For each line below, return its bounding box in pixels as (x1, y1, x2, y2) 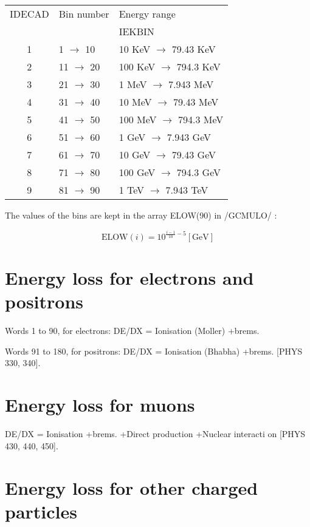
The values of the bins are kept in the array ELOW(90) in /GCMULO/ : (5, 209, 277, 221)
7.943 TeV (165, 183, 208, 197)
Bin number (58, 7, 109, 21)
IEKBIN (119, 24, 154, 38)
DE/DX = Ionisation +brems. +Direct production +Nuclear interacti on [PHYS (5, 427, 306, 440)
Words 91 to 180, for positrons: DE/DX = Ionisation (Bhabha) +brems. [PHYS (5, 344, 303, 357)
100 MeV (119, 112, 157, 126)
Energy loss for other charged (5, 475, 258, 500)
